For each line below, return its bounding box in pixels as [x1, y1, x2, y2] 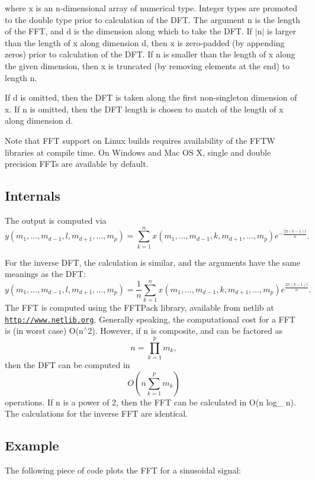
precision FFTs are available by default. [5, 157, 149, 170]
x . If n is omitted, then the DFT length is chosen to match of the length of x [5, 102, 284, 115]
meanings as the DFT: [5, 268, 86, 280]
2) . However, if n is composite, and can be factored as [88, 324, 283, 337]
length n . [5, 71, 37, 83]
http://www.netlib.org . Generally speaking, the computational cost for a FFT [5, 313, 295, 325]
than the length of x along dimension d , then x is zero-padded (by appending [5, 36, 285, 49]
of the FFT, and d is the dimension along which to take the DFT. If [5, 25, 252, 37]
